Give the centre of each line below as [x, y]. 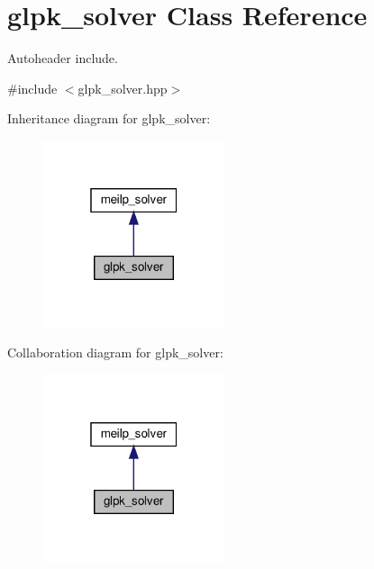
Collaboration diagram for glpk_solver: [115, 352]
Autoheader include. [63, 58]
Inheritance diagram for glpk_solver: [109, 118]
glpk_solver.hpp [123, 88]
